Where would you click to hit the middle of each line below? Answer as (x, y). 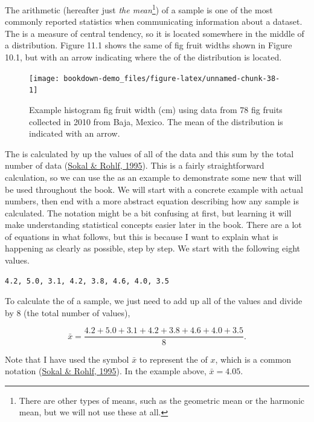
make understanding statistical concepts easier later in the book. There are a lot (153, 225)
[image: (44, 78)
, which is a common (253, 359)
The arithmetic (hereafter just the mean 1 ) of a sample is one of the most (139, 9)
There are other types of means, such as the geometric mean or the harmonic (162, 400)
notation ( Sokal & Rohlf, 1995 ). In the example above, (106, 371)
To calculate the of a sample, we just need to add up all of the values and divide (154, 301)
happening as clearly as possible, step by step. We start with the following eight (153, 248)
